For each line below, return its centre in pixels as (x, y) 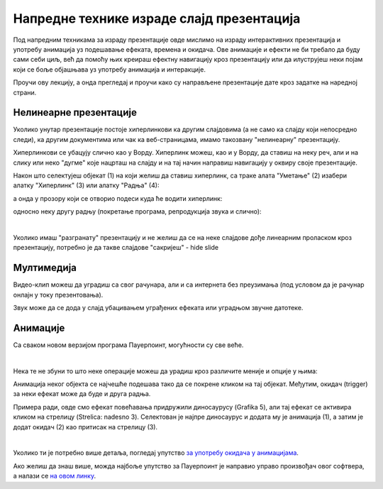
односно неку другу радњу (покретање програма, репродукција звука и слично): (137, 211)
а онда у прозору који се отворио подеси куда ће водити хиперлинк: (118, 198)
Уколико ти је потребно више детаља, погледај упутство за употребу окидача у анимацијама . (156, 453)
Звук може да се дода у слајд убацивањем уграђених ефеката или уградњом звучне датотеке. (158, 308)
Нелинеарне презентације (75, 112)
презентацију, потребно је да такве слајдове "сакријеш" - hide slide (116, 248)
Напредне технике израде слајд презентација (157, 18)
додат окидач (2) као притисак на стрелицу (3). (85, 427)
